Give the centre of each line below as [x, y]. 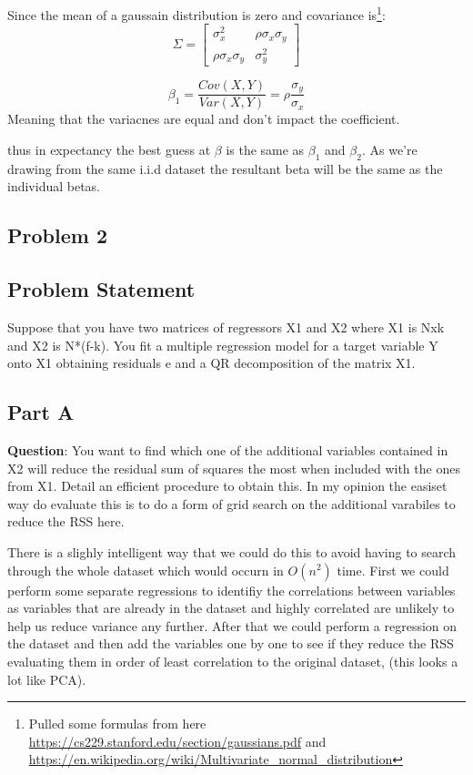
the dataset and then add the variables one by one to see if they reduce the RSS [231, 643]
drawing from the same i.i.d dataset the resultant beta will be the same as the [225, 168]
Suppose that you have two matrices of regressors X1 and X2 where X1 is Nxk [226, 327]
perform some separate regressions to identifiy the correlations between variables [231, 590]
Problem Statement [101, 289]
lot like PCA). [47, 679]
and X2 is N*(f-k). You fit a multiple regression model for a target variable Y [223, 345]
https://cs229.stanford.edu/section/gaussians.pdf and [177, 741]
